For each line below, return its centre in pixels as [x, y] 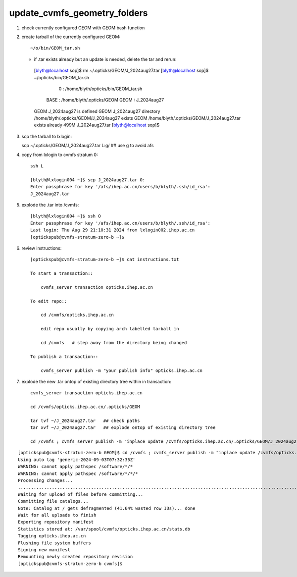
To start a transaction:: [62, 273]
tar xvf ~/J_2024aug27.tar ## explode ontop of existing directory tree [123, 428]
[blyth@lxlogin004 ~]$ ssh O [66, 216]
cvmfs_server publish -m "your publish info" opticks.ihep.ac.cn [122, 370]
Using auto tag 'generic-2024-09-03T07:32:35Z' [77, 460]
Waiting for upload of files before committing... [81, 494]
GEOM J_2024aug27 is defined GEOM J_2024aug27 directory [97, 111]
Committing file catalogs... [53, 501]
